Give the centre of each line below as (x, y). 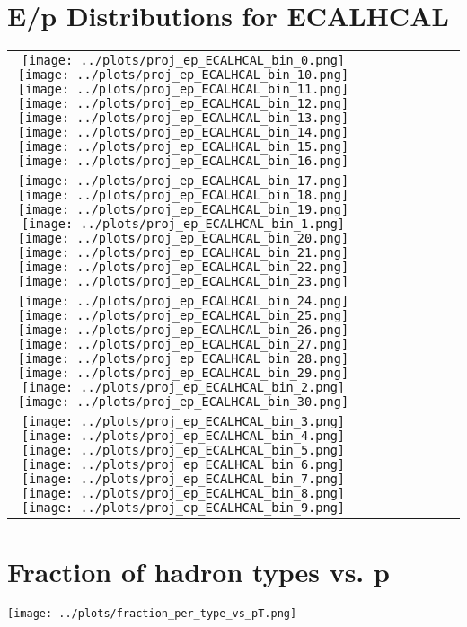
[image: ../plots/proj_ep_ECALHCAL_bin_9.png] (183, 508)
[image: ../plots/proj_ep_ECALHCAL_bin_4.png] (183, 436)
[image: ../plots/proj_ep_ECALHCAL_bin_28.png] (183, 359)
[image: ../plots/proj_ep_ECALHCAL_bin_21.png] (183, 253)
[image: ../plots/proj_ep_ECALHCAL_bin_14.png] (183, 132)
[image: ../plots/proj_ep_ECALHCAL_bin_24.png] (183, 301)
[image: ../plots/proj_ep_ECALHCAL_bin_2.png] (183, 388)
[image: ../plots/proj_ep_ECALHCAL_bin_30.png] (183, 402)
